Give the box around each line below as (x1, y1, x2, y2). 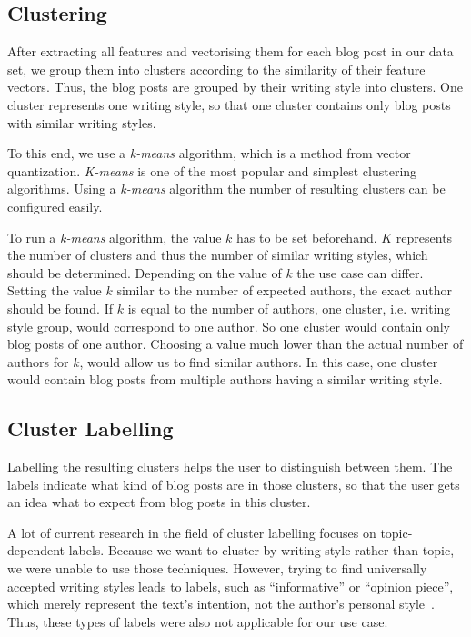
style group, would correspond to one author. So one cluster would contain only (7, 316, 450, 335)
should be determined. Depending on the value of (7, 263, 282, 282)
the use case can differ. (296, 263, 424, 282)
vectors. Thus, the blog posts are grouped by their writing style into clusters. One (7, 77, 463, 96)
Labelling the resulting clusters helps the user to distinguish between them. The (7, 457, 453, 476)
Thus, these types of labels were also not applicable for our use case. (7, 612, 388, 631)
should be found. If (7, 298, 114, 317)
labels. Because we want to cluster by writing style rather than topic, (68, 541, 455, 560)
